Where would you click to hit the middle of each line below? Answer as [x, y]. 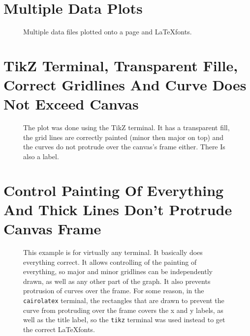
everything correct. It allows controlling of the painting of [110, 262]
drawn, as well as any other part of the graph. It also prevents [117, 281]
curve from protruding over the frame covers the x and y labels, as [123, 310]
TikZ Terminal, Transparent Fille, [121, 65]
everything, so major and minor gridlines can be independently [118, 271]
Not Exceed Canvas [71, 104]
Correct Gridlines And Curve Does [125, 85]
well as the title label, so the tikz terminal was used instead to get [124, 320]
